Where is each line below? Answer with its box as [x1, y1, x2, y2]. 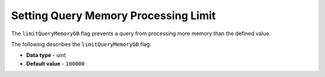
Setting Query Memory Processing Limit [11, 9, 216, 22]
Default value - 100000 [26, 60, 85, 67]
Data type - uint [26, 51, 66, 59]
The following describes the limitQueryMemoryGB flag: [11, 41, 152, 48]
